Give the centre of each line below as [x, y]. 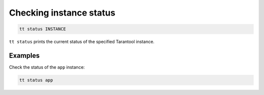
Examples [24, 55]
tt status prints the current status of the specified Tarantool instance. [82, 42]
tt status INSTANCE [43, 29]
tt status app [36, 80]
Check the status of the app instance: [47, 67]
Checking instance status [62, 13]
